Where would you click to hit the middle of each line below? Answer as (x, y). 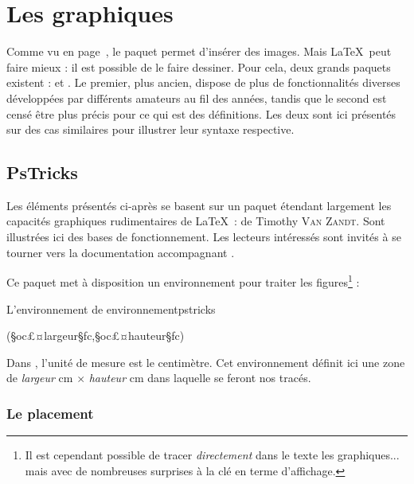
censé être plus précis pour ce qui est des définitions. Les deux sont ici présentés (201, 113)
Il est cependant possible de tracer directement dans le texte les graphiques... (212, 455)
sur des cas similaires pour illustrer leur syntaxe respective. (150, 129)
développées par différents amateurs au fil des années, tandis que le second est (197, 98)
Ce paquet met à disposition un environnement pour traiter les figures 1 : (183, 281)
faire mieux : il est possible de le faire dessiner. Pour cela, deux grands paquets (199, 66)
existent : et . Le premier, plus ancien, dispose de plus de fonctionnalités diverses (203, 82)
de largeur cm (40, 378)
